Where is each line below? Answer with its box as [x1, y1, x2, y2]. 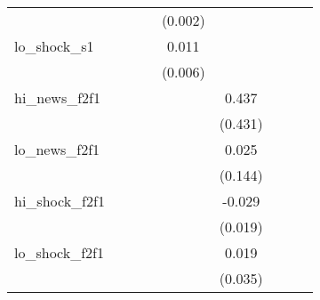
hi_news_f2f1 [14, 87, 100, 108]
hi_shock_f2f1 [14, 191, 105, 211]
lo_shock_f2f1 [14, 242, 104, 263]
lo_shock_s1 [14, 36, 94, 56]
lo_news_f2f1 [14, 139, 100, 159]
